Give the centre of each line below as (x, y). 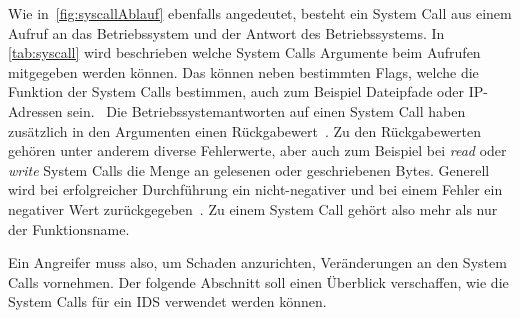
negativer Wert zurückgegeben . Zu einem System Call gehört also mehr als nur (253, 208)
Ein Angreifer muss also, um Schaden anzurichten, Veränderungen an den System (257, 262)
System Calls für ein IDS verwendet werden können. (167, 301)
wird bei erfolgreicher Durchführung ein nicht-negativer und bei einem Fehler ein (255, 189)
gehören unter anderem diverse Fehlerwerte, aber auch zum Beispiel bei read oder (257, 150)
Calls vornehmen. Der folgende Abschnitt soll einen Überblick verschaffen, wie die (258, 281)
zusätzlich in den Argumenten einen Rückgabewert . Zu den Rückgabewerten (245, 130)
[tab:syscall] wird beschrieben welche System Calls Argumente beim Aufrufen (244, 52)
